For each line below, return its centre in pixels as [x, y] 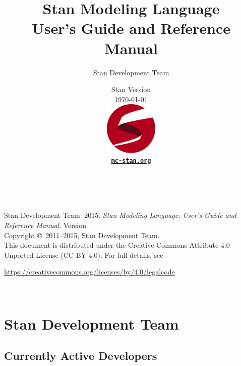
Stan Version [131, 89]
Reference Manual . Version [45, 225]
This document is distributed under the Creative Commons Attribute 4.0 [117, 245]
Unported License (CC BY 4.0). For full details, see [84, 255]
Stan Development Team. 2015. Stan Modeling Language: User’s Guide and [120, 215]
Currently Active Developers [81, 356]
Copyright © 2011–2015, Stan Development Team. [82, 235]
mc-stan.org [131, 161]
